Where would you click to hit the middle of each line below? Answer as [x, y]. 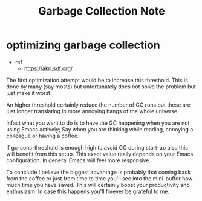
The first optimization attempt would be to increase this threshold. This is [97, 80]
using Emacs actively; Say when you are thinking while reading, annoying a [100, 129]
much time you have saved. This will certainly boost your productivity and [98, 185]
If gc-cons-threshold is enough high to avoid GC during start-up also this [97, 147]
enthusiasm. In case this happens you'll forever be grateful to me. [88, 191]
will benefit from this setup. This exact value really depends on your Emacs [100, 154]
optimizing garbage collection [83, 45]
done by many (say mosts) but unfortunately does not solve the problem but [101, 87]
